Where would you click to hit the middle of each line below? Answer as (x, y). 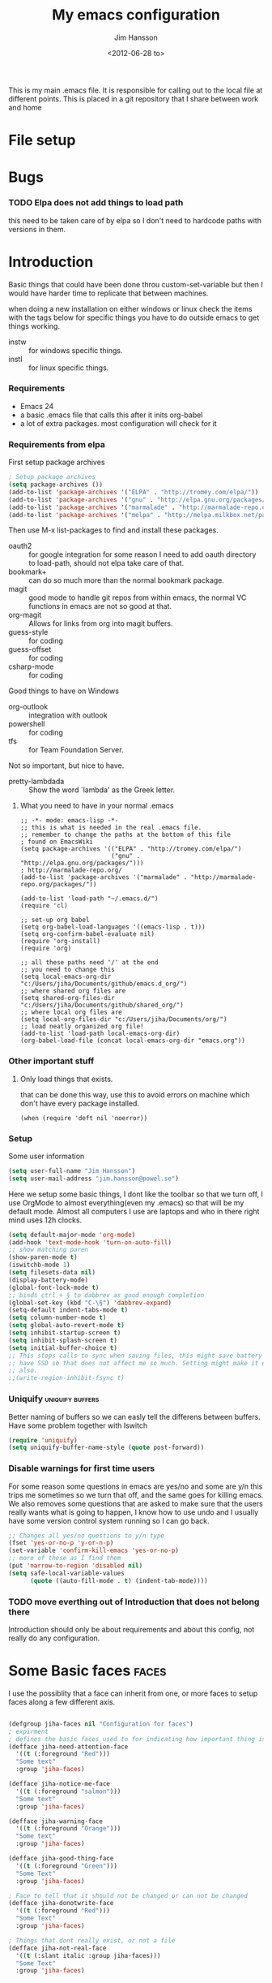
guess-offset (30, 649)
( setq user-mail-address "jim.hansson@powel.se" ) (94, 1179)
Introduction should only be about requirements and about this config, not (132, 1630)
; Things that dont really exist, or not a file (92, 1940)
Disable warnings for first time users (82, 1468)
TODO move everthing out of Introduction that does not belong (134, 1601)
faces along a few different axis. (62, 1701)
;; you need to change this (67, 970)
